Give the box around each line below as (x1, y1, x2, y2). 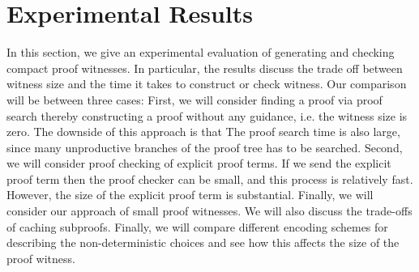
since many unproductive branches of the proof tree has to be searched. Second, (6, 138, 403, 155)
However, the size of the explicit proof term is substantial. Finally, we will (6, 186, 374, 203)
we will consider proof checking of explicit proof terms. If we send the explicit (6, 155, 391, 172)
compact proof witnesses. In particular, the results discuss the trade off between (6, 59, 403, 76)
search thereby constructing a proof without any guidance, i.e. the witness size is (6, 107, 408, 124)
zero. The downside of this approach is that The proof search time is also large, (6, 123, 400, 140)
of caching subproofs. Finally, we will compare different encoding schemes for (6, 218, 388, 235)
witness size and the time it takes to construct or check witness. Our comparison (6, 75, 407, 92)
